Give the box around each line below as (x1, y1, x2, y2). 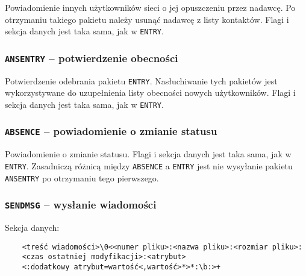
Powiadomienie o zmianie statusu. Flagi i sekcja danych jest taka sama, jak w (5, 148, 292, 160)
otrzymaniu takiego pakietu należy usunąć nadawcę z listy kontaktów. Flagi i (5, 13, 289, 25)
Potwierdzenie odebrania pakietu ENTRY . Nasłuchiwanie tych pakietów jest (5, 74, 278, 87)
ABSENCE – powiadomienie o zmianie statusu (5, 124, 217, 139)
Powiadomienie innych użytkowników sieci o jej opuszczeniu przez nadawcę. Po (5, 1, 296, 13)
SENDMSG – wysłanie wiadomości (5, 197, 157, 212)
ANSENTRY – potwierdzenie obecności (5, 50, 178, 65)
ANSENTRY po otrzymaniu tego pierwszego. (5, 171, 159, 184)
